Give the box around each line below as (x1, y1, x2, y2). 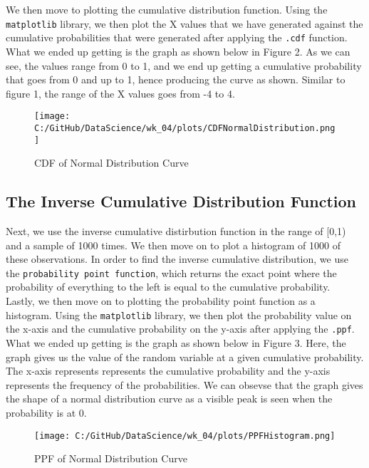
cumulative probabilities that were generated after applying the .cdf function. (6, 30, 348, 45)
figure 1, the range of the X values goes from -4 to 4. (6, 85, 235, 100)
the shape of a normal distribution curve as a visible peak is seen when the (6, 391, 333, 406)
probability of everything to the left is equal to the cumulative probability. (6, 279, 331, 294)
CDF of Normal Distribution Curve (34, 155, 189, 170)
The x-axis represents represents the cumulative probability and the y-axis (6, 363, 331, 378)
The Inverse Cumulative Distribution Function (6, 190, 357, 212)
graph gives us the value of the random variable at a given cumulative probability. (6, 349, 364, 364)
